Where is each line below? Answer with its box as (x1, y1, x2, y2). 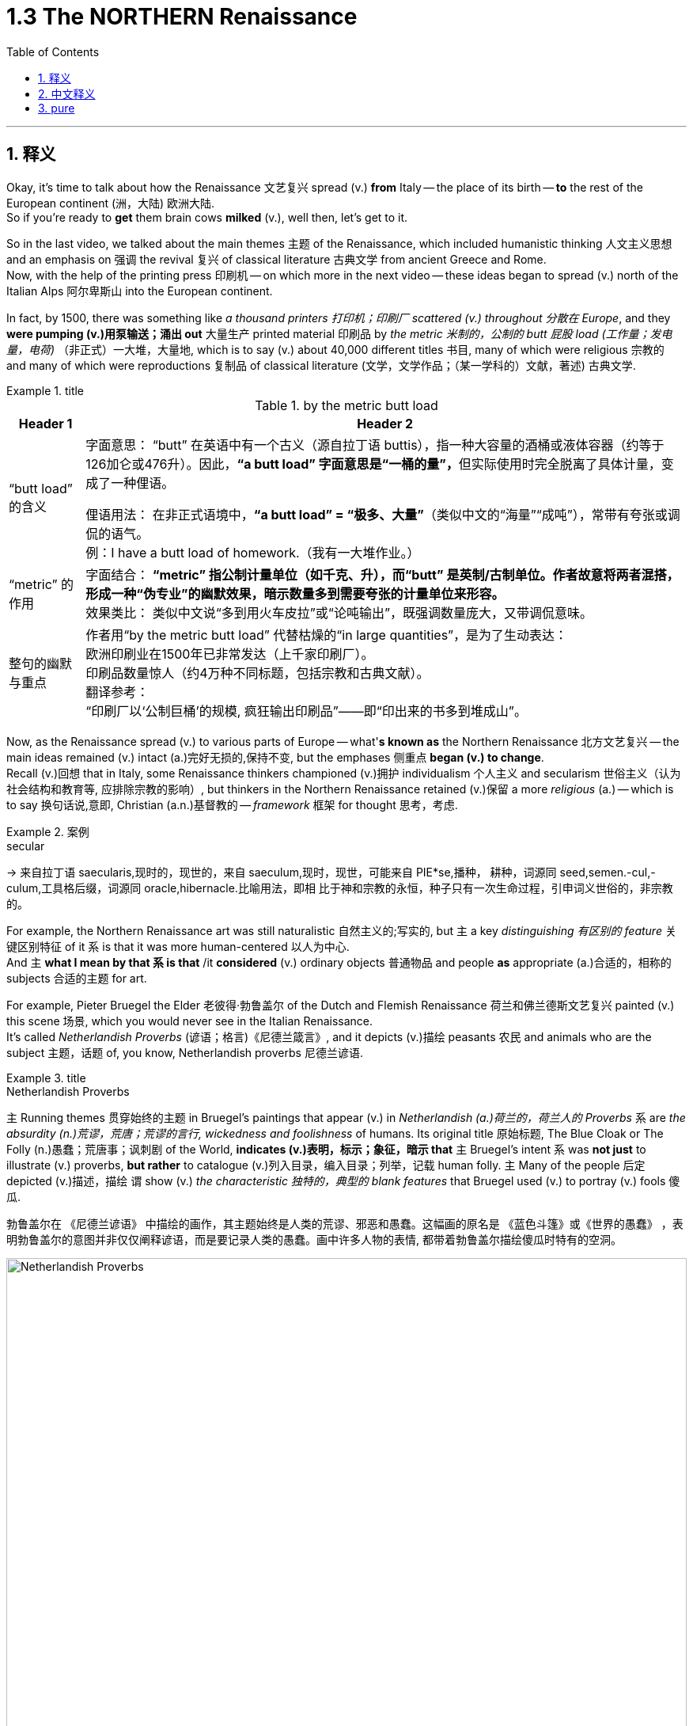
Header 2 (357, 415, 414, 431)
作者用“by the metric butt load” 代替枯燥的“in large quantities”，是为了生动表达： (85, 626, 568, 643)
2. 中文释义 (38, 86, 96, 101)
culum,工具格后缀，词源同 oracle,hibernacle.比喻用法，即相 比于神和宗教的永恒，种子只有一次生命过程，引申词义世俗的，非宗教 (6, 880, 673, 895)
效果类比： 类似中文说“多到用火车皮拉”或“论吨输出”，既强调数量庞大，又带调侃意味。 (85, 604, 593, 621)
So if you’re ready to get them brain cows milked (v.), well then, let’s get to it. (6, 210, 408, 224)
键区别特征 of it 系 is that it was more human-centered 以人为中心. (6, 939, 350, 953)
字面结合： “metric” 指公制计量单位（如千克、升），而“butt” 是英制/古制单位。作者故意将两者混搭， (85, 566, 680, 583)
